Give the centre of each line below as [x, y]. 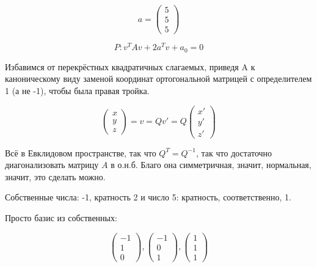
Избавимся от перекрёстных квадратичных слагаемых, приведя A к [130, 66]
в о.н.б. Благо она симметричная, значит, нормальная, [211, 165]
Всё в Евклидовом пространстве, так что [81, 152]
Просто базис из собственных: [61, 218]
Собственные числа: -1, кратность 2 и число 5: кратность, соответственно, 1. [148, 197]
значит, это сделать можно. [55, 176]
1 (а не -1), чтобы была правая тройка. [77, 90]
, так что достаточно [234, 152]
